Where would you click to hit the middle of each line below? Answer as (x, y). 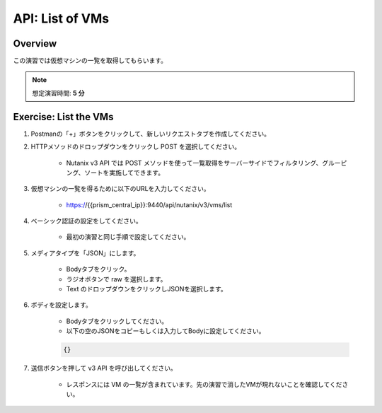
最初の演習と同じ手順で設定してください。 (128, 237)
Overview (35, 43)
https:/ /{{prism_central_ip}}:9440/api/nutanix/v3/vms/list (149, 204)
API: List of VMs (61, 18)
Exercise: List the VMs (63, 117)
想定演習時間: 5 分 (58, 93)
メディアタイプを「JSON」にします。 (85, 253)
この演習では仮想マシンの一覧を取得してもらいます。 (90, 61)
